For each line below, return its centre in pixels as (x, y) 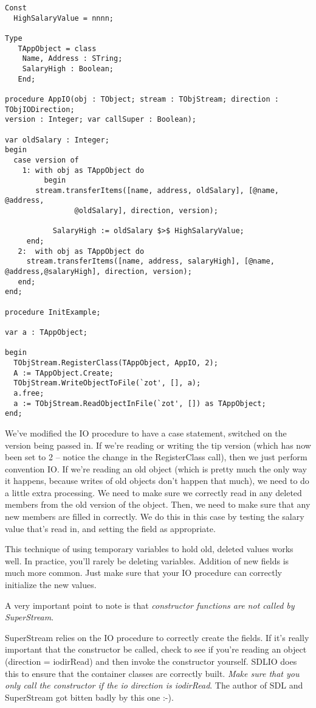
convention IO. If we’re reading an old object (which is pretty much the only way (156, 468)
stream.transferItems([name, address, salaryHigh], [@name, (150, 261)
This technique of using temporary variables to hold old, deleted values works (149, 549)
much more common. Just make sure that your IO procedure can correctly (143, 573)
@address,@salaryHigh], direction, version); (98, 272)
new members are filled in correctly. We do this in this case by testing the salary (155, 517)
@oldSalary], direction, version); (146, 211)
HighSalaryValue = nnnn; (64, 18)
